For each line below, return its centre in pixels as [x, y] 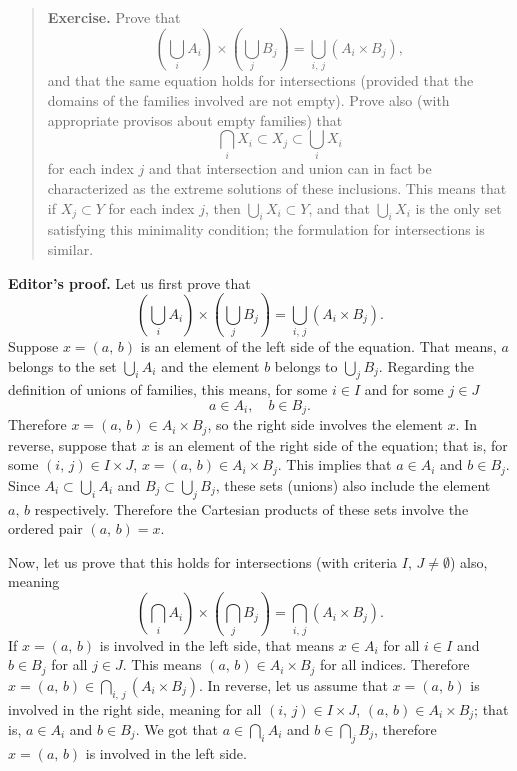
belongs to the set [62, 365]
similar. [70, 249]
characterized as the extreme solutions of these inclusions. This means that [277, 188]
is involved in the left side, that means [217, 644]
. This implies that [334, 464]
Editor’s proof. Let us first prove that [129, 282]
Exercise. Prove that [114, 17]
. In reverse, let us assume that [293, 684]
